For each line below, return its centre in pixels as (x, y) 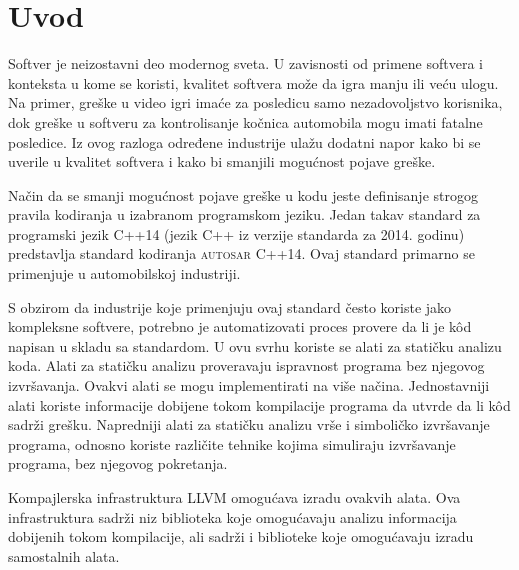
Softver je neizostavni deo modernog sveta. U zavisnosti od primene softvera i (245, 63)
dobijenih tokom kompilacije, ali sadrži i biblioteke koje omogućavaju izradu (241, 536)
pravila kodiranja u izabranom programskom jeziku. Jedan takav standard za (244, 214)
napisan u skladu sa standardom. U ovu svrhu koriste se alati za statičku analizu (255, 345)
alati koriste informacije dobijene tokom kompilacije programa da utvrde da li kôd (259, 404)
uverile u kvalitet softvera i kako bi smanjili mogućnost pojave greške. (222, 161)
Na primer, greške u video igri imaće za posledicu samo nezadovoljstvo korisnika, (255, 102)
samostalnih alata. (64, 555)
